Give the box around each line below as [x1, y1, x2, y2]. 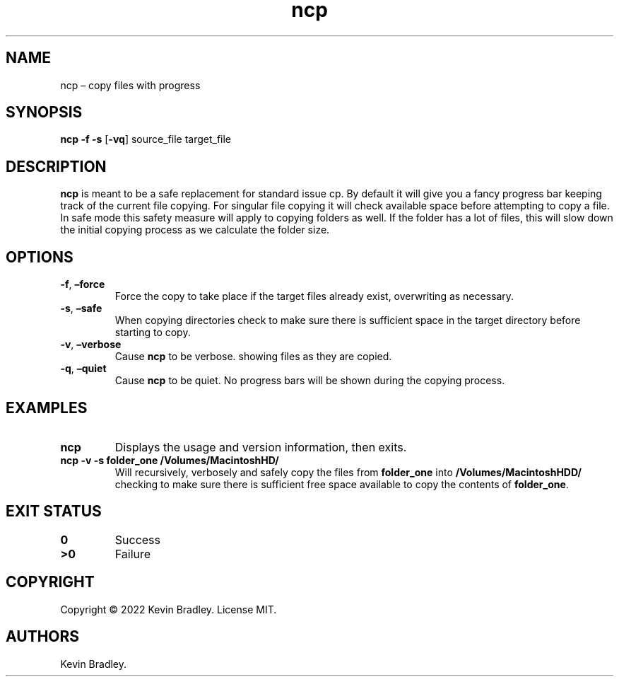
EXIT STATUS [6, 502, 102, 521]
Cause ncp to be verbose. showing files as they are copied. [114, 350, 392, 363]
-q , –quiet [60, 362, 107, 375]
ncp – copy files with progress [60, 79, 201, 91]
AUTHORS [6, 628, 80, 646]
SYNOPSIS [6, 103, 83, 122]
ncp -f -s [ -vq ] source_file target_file [60, 133, 232, 146]
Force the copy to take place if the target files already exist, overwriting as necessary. [114, 290, 514, 303]
